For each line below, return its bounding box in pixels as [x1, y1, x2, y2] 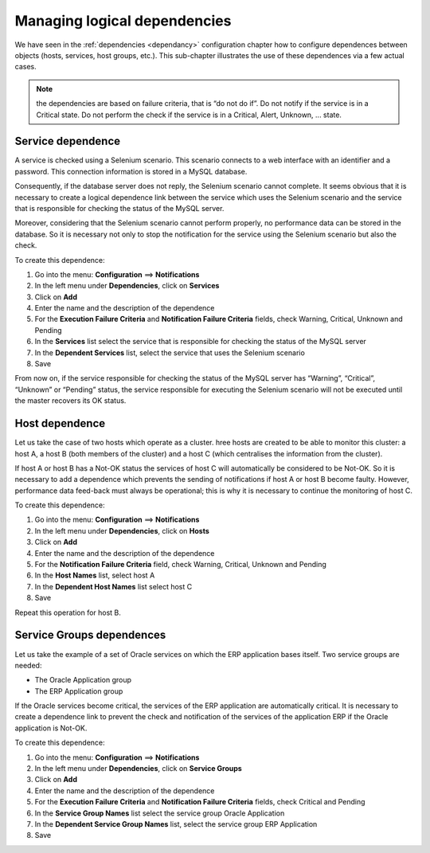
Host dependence [14, 417, 106, 430]
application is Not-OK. [14, 723, 88, 733]
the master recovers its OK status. [14, 396, 127, 405]
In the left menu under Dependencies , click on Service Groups [34, 764, 242, 773]
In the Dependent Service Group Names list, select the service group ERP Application [34, 819, 318, 828]
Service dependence [14, 135, 121, 148]
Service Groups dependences [14, 628, 166, 642]
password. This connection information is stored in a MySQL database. [14, 166, 248, 176]
